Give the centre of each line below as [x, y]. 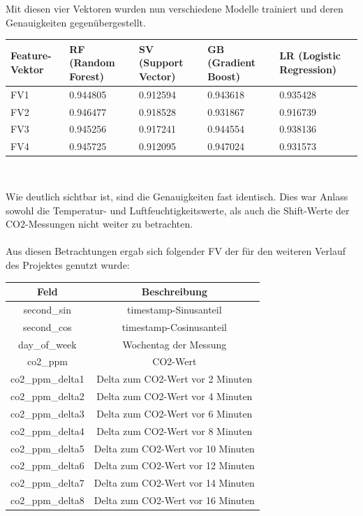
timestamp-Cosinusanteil [175, 326]
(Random [92, 62]
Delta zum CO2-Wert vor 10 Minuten [174, 448]
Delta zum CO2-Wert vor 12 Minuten [174, 465]
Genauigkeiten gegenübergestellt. [76, 22]
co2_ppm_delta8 [47, 500]
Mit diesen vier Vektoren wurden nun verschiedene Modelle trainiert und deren [175, 8]
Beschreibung [174, 291]
